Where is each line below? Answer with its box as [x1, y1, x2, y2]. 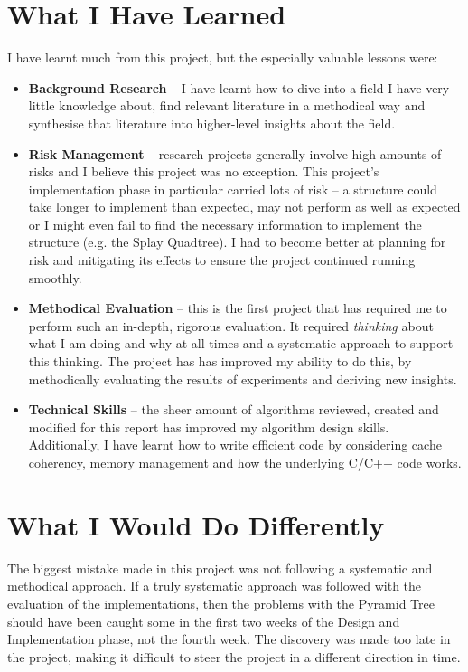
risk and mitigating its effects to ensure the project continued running [28, 251, 416, 270]
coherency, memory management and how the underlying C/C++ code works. [28, 453, 462, 471]
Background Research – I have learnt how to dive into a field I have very [28, 78, 450, 97]
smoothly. [28, 268, 82, 287]
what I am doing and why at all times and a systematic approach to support [28, 334, 454, 353]
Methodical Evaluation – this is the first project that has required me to [28, 298, 447, 317]
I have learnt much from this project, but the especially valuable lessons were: [7, 48, 438, 67]
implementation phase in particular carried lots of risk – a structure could [28, 179, 437, 198]
